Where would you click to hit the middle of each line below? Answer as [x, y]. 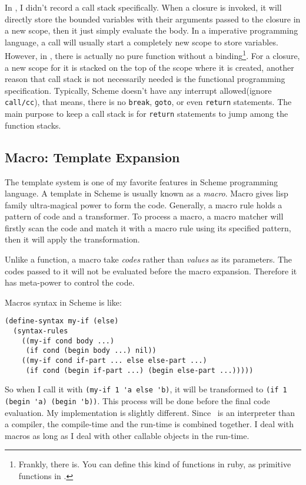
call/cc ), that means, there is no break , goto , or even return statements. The [148, 102]
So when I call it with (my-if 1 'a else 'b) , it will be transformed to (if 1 [146, 389]
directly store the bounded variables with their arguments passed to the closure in [153, 19]
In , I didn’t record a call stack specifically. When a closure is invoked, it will [143, 7]
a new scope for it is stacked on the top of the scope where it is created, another [149, 67]
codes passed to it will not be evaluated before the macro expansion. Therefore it [151, 271]
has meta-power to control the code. [70, 282]
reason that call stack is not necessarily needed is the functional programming [145, 79]
